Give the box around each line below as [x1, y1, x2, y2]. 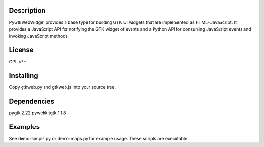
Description [9, 6, 46, 15]
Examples [9, 123, 40, 131]
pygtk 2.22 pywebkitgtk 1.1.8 [9, 110, 66, 116]
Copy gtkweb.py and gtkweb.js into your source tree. [9, 84, 116, 90]
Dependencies [9, 97, 55, 105]
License [9, 46, 34, 54]
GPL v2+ [9, 59, 27, 64]
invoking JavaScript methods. [9, 33, 69, 39]
